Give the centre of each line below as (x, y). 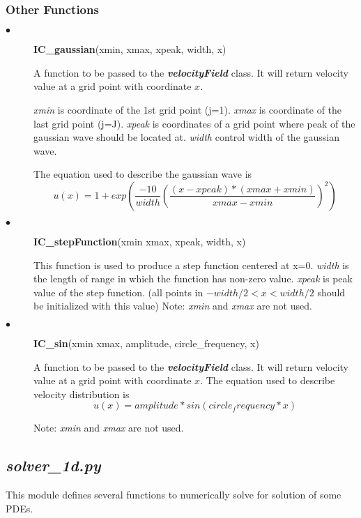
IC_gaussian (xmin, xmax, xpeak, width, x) (130, 49)
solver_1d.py (53, 465)
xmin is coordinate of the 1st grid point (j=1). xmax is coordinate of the (188, 109)
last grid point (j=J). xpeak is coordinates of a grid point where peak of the (194, 123)
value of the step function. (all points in (118, 292)
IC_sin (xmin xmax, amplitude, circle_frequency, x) (146, 343)
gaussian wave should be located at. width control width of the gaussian (186, 137)
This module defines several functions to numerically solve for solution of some (174, 495)
